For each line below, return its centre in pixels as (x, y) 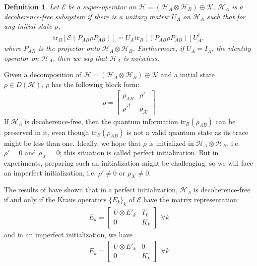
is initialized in (171, 143)
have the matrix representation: (191, 199)
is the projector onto (69, 48)
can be (225, 121)
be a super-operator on (102, 6)
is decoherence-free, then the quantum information (101, 121)
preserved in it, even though (47, 132)
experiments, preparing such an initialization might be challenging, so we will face (128, 163)
